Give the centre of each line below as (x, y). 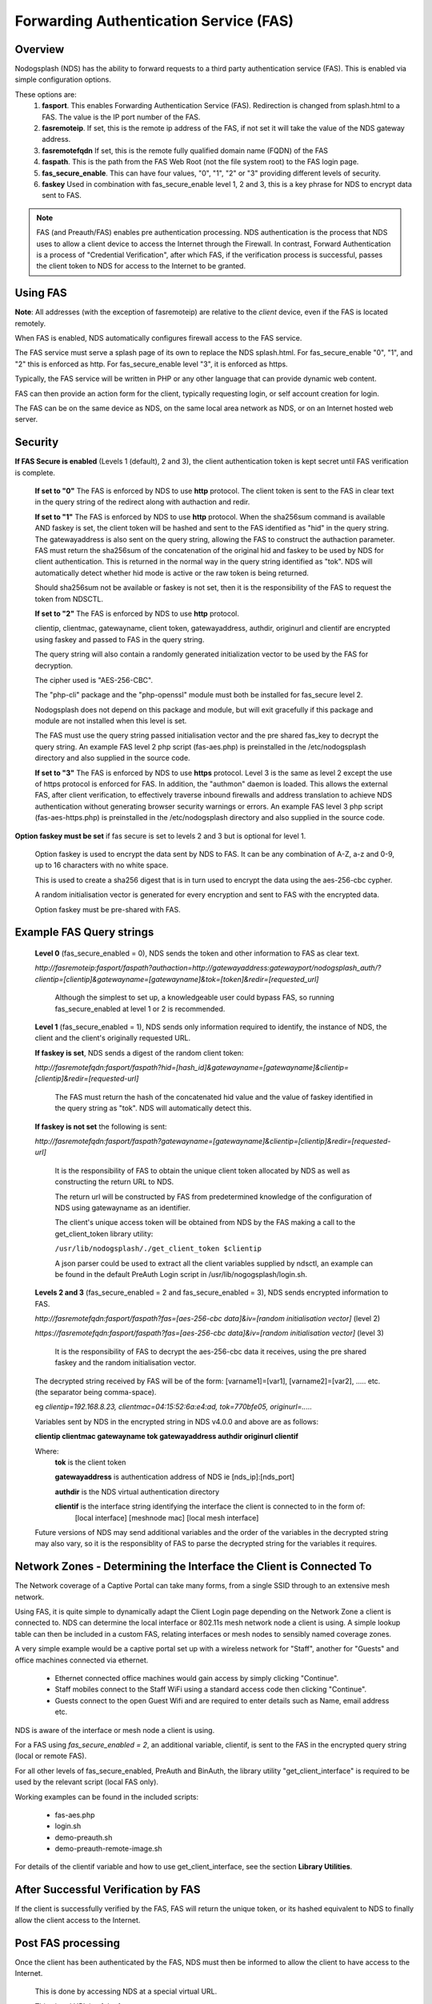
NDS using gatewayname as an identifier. (123, 1207)
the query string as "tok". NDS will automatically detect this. (153, 1108)
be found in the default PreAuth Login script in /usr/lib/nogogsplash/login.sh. (181, 1274)
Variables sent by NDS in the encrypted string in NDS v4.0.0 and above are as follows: (177, 1421)
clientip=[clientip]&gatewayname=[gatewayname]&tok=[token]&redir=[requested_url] (177, 979)
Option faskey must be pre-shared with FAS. (108, 909)
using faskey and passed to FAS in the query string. (120, 639)
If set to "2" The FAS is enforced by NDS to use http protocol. (137, 613)
